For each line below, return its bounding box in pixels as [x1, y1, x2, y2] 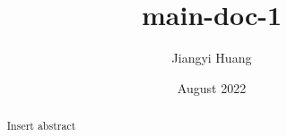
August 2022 [177, 78, 247, 97]
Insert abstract [6, 118, 76, 133]
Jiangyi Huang [171, 48, 252, 67]
